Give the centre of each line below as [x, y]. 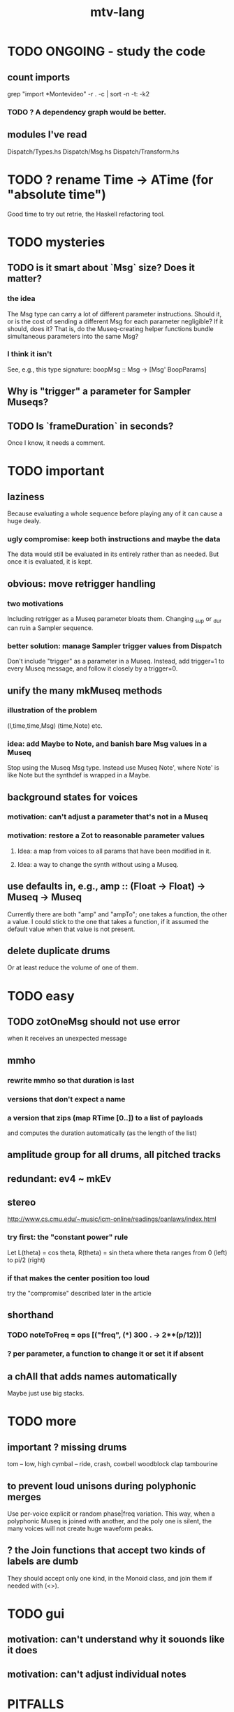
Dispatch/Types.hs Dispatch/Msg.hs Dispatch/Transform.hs [93, 152]
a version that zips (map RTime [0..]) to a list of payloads [105, 1118]
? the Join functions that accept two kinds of [107, 1550]
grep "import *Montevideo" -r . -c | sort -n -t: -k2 [79, 94]
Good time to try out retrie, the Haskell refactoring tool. [86, 214]
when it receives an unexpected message [67, 1039]
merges [24, 1497]
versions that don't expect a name [66, 1099]
